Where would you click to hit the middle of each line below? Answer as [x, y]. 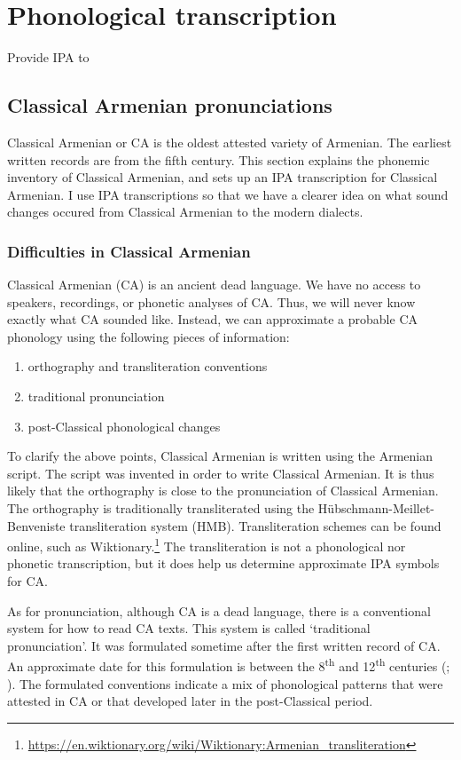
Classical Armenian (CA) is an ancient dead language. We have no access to [214, 285]
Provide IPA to [48, 57]
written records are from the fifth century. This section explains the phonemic [219, 159]
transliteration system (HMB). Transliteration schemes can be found [255, 525]
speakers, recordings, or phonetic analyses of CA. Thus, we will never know [211, 301]
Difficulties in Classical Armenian [129, 251]
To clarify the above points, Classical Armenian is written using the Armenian [220, 456]
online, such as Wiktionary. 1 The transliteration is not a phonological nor [207, 545]
